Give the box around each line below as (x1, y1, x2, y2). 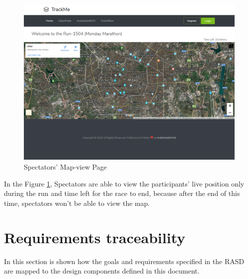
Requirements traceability (4, 227, 185, 247)
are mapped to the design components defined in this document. (4, 266, 200, 276)
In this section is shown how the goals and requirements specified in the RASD (4, 256, 245, 266)
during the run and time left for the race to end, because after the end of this (4, 188, 240, 198)
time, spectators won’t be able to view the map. (4, 197, 150, 208)
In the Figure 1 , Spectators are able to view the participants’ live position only (4, 178, 245, 188)
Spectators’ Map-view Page (24, 162, 107, 172)
